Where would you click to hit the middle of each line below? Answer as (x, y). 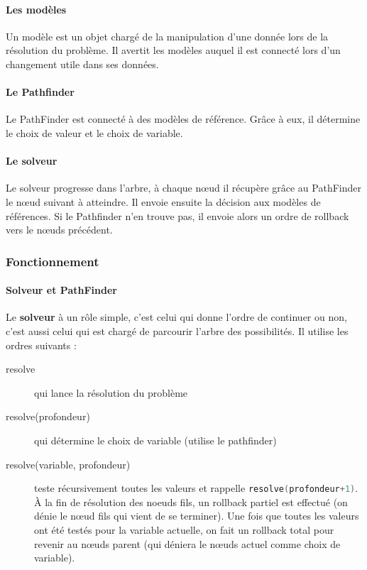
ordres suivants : (41, 345)
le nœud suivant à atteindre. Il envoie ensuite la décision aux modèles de (163, 201)
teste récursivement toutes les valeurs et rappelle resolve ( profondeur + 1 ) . (196, 488)
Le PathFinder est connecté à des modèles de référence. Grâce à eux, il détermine (183, 119)
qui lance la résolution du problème (111, 392)
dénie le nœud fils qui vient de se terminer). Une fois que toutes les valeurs (197, 516)
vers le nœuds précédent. (59, 230)
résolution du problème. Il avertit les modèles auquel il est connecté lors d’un (173, 50)
